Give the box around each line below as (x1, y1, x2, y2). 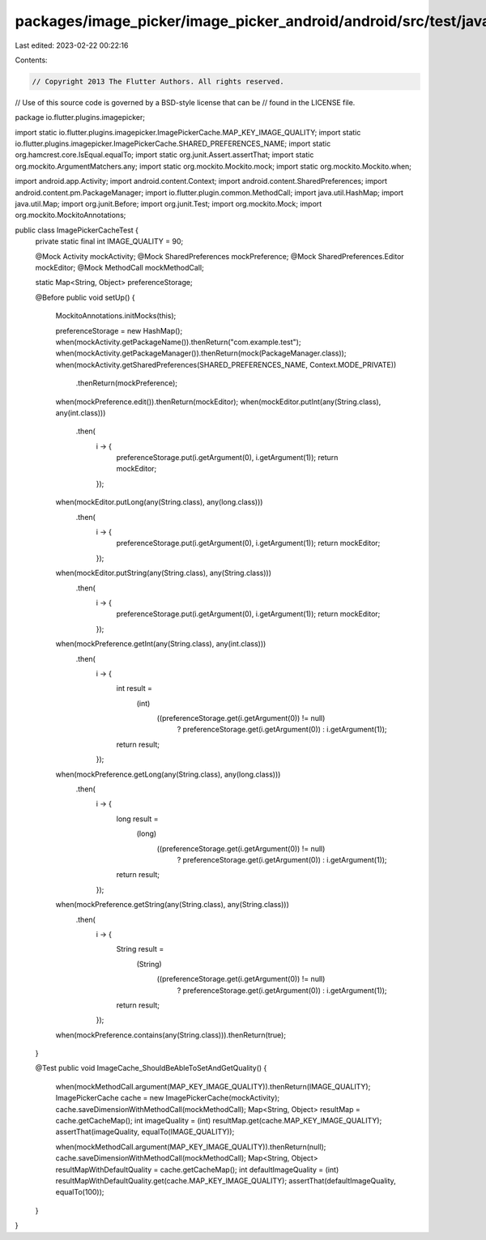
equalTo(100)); (55, 1187, 104, 1197)
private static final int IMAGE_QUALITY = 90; (35, 236, 184, 246)
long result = (116, 814, 159, 824)
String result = (116, 944, 164, 954)
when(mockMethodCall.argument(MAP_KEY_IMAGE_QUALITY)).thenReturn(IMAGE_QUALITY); (55, 1081, 371, 1091)
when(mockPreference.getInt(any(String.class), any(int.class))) (55, 639, 266, 649)
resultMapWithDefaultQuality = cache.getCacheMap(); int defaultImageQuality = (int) (55, 1165, 339, 1174)
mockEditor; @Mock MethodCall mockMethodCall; (35, 262, 204, 272)
